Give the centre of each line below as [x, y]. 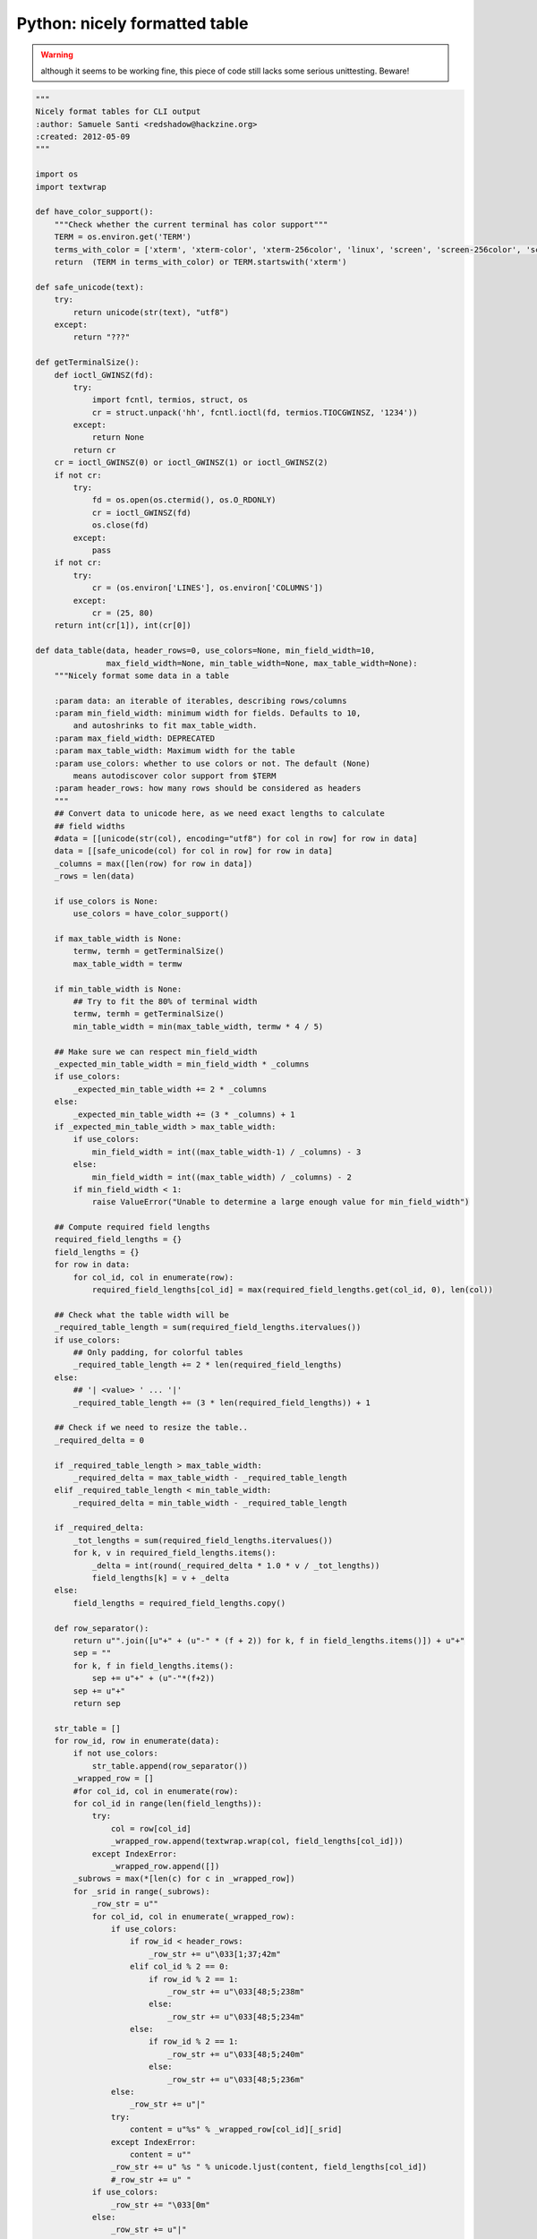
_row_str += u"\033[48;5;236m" [236, 2079]
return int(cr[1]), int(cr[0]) [123, 626]
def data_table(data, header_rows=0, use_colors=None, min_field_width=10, [205, 651]
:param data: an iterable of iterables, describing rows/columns [200, 700]
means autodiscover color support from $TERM [175, 776]
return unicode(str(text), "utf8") [151, 312]
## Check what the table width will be [142, 1315]
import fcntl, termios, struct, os [170, 400]
